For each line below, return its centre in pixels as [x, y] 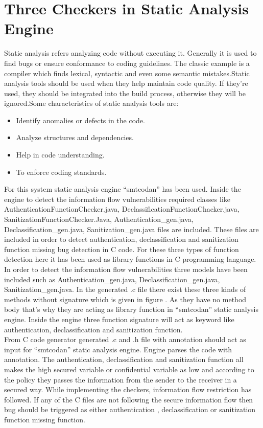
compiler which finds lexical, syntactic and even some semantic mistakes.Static [127, 73]
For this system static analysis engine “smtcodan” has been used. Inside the [123, 189]
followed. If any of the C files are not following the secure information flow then [129, 399]
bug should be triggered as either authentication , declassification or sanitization [130, 409]
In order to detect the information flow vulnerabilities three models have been [126, 269]
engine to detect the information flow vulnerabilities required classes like [117, 199]
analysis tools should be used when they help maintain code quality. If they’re [126, 83]
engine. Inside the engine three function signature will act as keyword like [119, 319]
